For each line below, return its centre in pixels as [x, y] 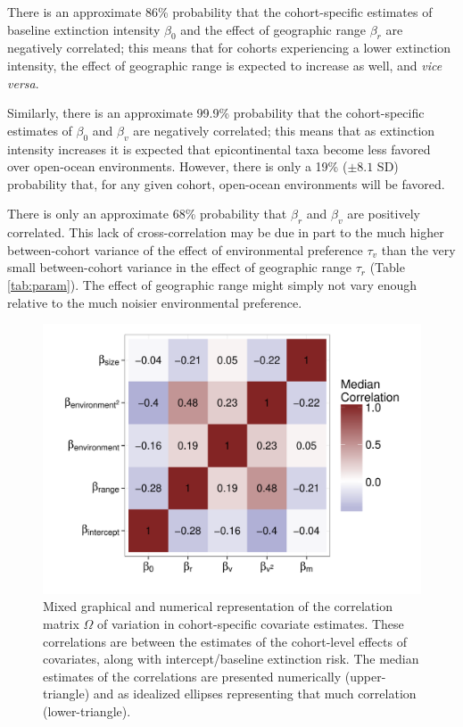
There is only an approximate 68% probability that [147, 214]
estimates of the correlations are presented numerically [192, 676]
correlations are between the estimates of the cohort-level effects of [225, 641]
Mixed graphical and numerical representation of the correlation [218, 606]
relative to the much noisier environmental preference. [155, 302]
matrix [61, 623]
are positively [384, 214]
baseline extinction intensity [84, 29]
